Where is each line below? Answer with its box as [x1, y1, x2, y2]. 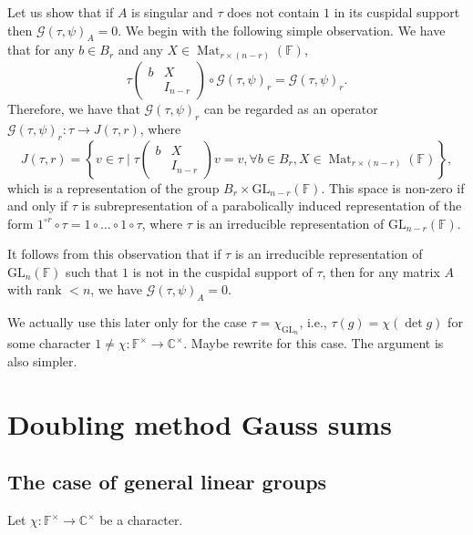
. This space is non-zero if [321, 178, 465, 197]
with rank [7, 280, 62, 299]
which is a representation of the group [7, 178, 220, 197]
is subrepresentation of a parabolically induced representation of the [81, 196, 462, 215]
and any [118, 40, 163, 59]
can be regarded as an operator [203, 98, 378, 118]
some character [7, 334, 91, 353]
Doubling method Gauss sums [7, 405, 392, 442]
